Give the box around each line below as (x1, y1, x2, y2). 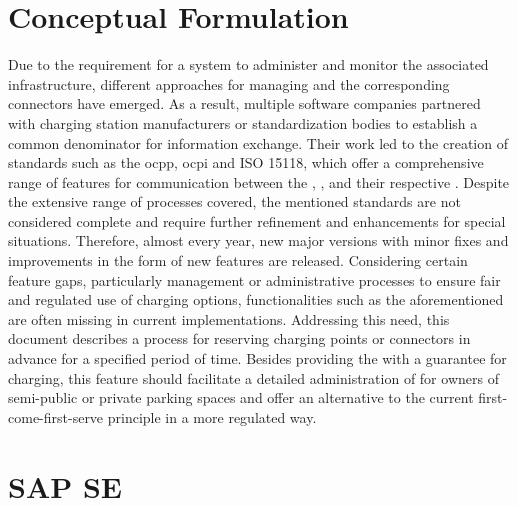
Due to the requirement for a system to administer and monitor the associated (8, 54, 489, 75)
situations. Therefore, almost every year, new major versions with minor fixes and (8, 230, 509, 251)
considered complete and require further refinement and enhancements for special (8, 210, 506, 231)
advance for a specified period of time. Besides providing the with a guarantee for (8, 348, 507, 369)
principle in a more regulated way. (107, 406, 317, 427)
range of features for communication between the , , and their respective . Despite (8, 171, 510, 192)
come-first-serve (8, 406, 104, 427)
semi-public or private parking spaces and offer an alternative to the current (8, 387, 474, 408)
